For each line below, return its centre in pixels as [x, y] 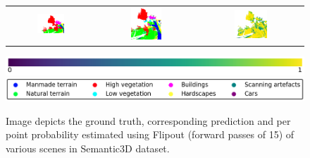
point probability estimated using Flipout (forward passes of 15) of [150, 134]
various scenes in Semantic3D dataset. [88, 148]
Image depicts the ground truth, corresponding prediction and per [148, 120]
